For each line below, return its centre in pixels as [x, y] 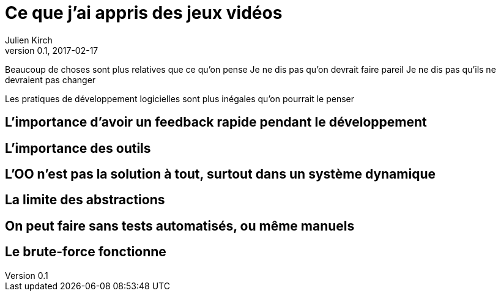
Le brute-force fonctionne [86, 252]
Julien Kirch [29, 40]
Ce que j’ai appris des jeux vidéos [144, 13]
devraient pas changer [50, 80]
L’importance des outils [78, 148]
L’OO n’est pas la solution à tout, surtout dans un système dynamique [220, 174]
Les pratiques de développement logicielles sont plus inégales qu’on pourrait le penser [180, 98]
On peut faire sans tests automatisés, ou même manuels [180, 226]
